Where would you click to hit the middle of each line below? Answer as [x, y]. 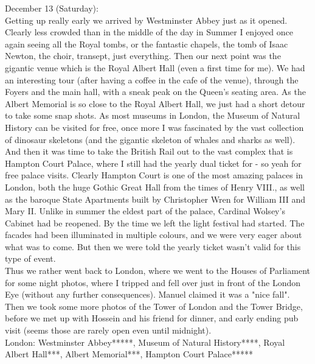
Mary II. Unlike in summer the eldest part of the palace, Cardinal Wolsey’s [145, 211]
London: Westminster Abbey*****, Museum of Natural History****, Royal [145, 342]
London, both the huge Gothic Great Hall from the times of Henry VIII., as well [155, 187]
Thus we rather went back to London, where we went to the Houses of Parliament [157, 271]
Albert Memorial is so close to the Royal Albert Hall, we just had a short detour [155, 103]
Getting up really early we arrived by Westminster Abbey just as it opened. [146, 20]
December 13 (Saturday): [52, 8]
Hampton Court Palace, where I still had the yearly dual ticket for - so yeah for [153, 163]
